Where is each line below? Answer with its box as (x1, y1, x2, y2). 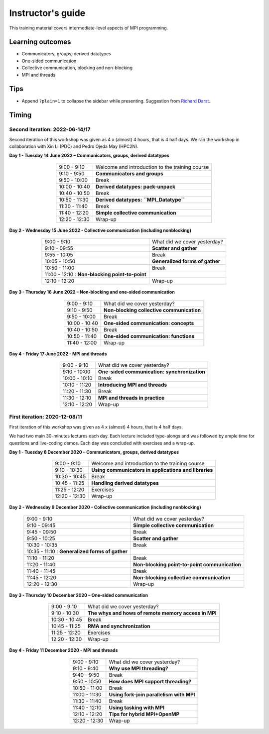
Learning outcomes (9, 38, 71, 46)
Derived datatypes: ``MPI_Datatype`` (95, 196, 185, 203)
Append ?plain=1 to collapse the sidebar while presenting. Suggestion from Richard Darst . (21, 98, 210, 104)
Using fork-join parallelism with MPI (109, 691, 195, 698)
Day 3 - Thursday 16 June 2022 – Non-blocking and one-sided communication (9, 289, 175, 295)
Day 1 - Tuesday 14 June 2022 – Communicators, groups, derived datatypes (9, 152, 169, 159)
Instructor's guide (9, 7, 86, 18)
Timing (9, 111, 32, 119)
